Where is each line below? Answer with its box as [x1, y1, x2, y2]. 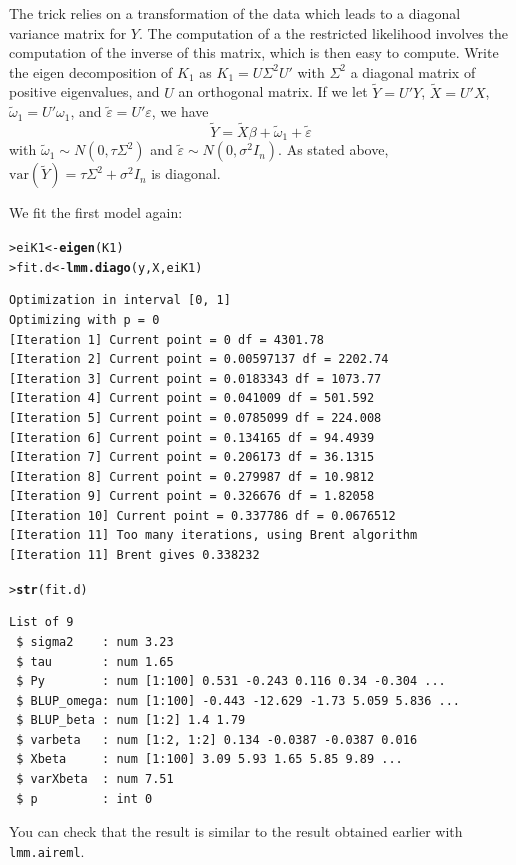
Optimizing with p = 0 [9, 312, 160, 327]
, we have [151, 101, 209, 122]
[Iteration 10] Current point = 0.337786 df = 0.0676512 [9, 508, 396, 523]
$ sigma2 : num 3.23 [16, 634, 174, 649]
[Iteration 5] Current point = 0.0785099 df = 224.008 [9, 410, 382, 425]
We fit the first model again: [9, 202, 183, 223]
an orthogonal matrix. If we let [178, 81, 368, 102]
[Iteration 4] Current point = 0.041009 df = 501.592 [9, 391, 375, 406]
